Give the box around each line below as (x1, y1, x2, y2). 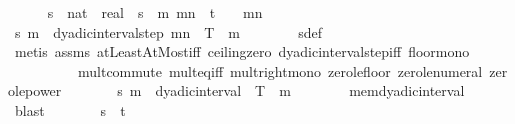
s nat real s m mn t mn (47, 2, 263, 22)
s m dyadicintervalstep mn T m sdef (14, 21, 323, 42)
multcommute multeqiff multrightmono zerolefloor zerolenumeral (77, 60, 483, 81)
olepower (8, 80, 62, 101)
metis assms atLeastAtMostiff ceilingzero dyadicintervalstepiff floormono (14, 41, 470, 62)
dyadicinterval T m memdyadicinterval (155, 80, 465, 101)
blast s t (14, 99, 126, 120)
